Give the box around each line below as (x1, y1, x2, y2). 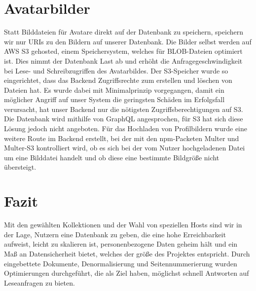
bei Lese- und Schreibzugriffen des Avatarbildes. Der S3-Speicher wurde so (4, 65, 228, 75)
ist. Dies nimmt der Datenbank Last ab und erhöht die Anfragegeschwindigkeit (4, 55, 243, 66)
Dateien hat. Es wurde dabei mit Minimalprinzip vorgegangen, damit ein (4, 84, 224, 95)
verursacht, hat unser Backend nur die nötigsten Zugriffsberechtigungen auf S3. (4, 104, 243, 114)
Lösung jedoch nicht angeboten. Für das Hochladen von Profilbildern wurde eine (4, 123, 247, 134)
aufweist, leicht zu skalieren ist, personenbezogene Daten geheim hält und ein (4, 239, 238, 249)
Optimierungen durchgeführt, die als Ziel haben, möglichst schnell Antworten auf (4, 268, 249, 278)
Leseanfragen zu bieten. (4, 277, 75, 288)
